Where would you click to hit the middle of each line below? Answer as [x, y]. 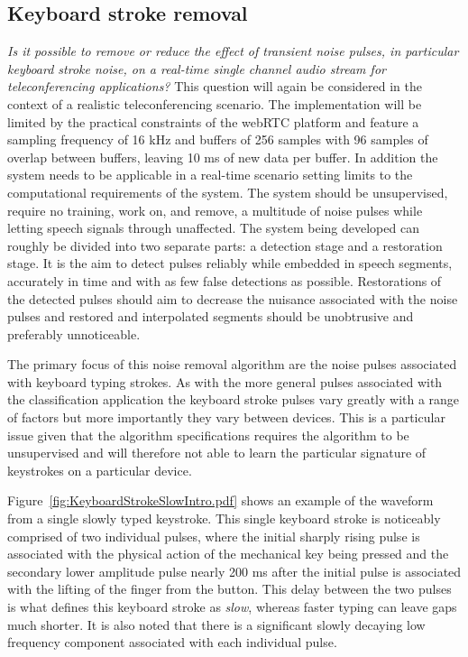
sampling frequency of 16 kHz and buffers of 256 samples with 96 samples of [218, 139]
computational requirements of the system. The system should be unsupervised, [228, 192]
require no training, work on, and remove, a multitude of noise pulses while [215, 210]
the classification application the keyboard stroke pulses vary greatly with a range [234, 399]
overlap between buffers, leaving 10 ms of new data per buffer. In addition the [223, 157]
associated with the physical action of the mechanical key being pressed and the [228, 554]
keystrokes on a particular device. [100, 470]
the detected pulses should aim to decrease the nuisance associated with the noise [233, 298]
